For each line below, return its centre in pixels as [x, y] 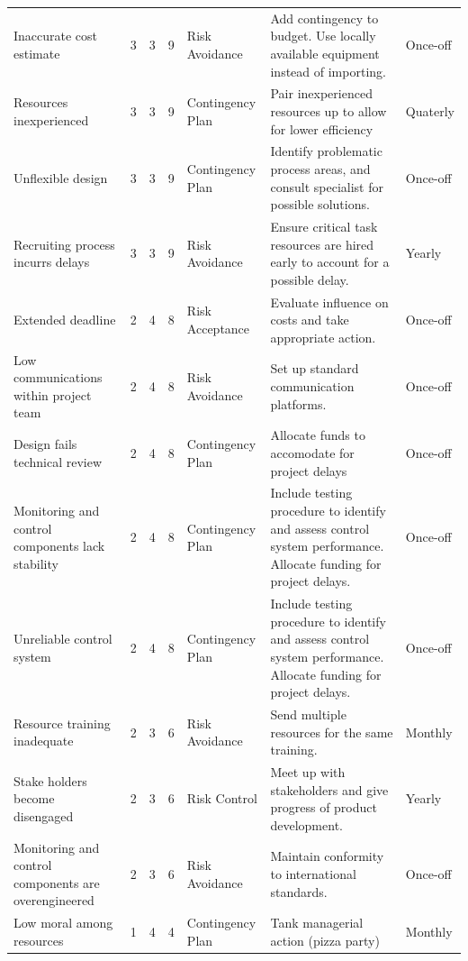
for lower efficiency [322, 128]
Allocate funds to [318, 435]
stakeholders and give [329, 789]
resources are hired [322, 244]
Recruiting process [64, 244]
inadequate [44, 741]
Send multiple [308, 714]
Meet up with [308, 772]
